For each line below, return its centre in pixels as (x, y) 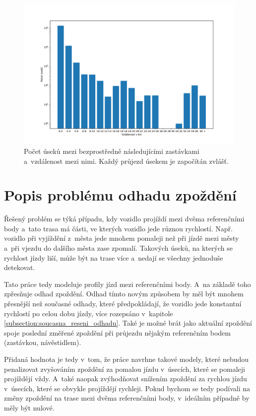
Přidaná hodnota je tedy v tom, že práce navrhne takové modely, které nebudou (127, 359)
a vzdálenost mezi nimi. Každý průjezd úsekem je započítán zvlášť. (126, 161)
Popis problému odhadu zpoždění (120, 195)
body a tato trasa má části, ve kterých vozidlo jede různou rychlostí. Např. (118, 228)
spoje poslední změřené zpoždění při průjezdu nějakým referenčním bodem (117, 332)
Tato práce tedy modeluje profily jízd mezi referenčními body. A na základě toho (128, 284)
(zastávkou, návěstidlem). (43, 342)
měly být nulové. (29, 407)
